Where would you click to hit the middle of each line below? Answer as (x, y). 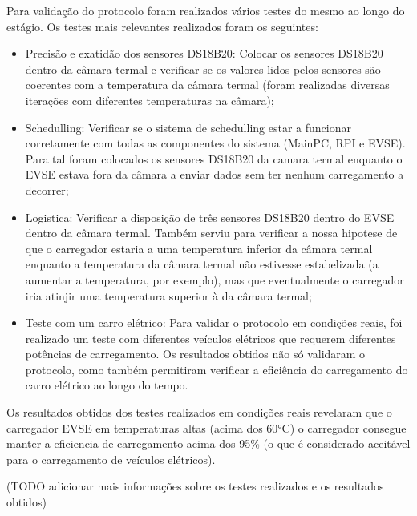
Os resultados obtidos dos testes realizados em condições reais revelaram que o (199, 412)
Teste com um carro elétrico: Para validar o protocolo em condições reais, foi (214, 322)
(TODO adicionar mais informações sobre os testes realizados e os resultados (195, 486)
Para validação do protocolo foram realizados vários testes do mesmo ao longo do (206, 10)
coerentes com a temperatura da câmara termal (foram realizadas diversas (207, 85)
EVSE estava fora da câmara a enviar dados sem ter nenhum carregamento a (215, 174)
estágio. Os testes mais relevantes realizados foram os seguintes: (162, 26)
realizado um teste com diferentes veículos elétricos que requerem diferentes (211, 338)
